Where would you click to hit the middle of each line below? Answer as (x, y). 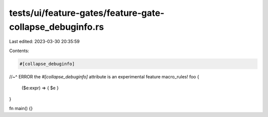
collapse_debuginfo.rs (57, 27)
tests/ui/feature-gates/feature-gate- (87, 13)
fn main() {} (21, 108)
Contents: (19, 51)
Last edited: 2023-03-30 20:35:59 (44, 42)
